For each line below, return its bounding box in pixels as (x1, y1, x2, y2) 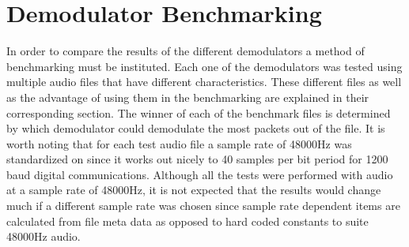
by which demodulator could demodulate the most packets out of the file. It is (6, 120, 385, 137)
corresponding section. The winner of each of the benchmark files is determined (6, 104, 391, 121)
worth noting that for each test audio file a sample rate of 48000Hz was (6, 135, 352, 152)
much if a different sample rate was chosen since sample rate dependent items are (6, 197, 400, 214)
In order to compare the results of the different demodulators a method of (6, 43, 365, 59)
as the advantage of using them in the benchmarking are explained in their (6, 88, 369, 105)
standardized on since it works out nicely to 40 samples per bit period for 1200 (6, 151, 388, 167)
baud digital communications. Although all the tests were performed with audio (6, 166, 393, 182)
